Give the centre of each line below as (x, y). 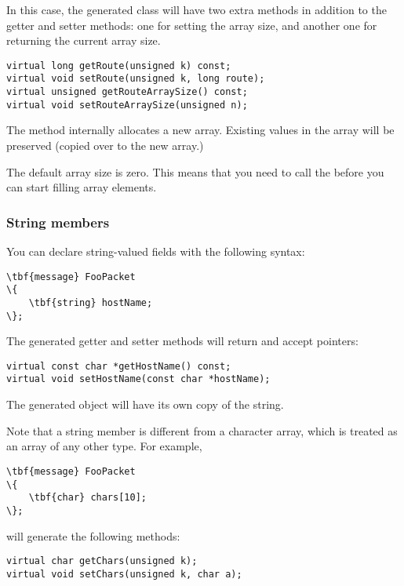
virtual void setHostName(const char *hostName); (138, 379)
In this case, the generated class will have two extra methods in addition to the (197, 9)
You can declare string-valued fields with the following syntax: (156, 251)
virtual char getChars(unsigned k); (102, 561)
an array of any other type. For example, (104, 446)
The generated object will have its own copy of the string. (145, 404)
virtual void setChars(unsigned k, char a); (124, 574)
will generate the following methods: (93, 535)
